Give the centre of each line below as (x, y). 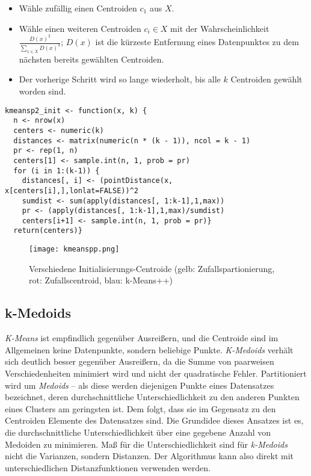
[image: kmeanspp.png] (74, 249)
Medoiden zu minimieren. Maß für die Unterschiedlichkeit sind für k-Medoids (146, 444)
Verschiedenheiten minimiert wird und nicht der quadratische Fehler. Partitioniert (156, 373)
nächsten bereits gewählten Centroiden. (91, 59)
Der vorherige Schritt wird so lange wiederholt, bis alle (120, 79)
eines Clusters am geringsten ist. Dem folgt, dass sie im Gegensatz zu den (140, 408)
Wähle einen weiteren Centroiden (80, 28)
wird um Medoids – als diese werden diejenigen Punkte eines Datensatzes (140, 385)
